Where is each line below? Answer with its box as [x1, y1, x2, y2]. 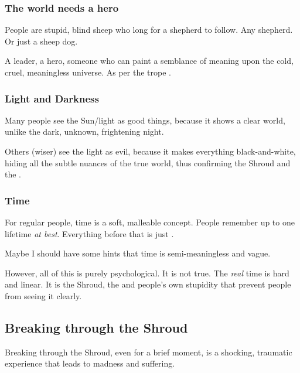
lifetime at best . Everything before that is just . [5, 227, 174, 239]
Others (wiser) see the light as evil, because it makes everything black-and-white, [5, 145, 296, 157]
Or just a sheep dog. [5, 35, 78, 47]
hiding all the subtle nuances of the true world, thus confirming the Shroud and [5, 156, 291, 169]
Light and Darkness [5, 91, 99, 105]
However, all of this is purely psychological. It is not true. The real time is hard [5, 266, 289, 279]
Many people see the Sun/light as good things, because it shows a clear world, [5, 114, 285, 126]
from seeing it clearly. [5, 289, 82, 302]
